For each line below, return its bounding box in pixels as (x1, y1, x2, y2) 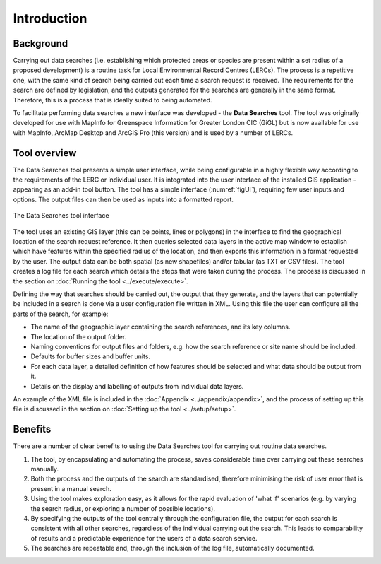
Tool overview (13, 147, 77, 159)
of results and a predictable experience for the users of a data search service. (30, 534, 258, 542)
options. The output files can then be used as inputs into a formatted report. (13, 195, 234, 204)
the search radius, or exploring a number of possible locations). (30, 504, 215, 512)
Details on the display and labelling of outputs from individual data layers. (30, 382, 244, 390)
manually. (30, 464, 59, 473)
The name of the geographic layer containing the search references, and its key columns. (30, 322, 291, 331)
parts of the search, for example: (13, 310, 109, 318)
